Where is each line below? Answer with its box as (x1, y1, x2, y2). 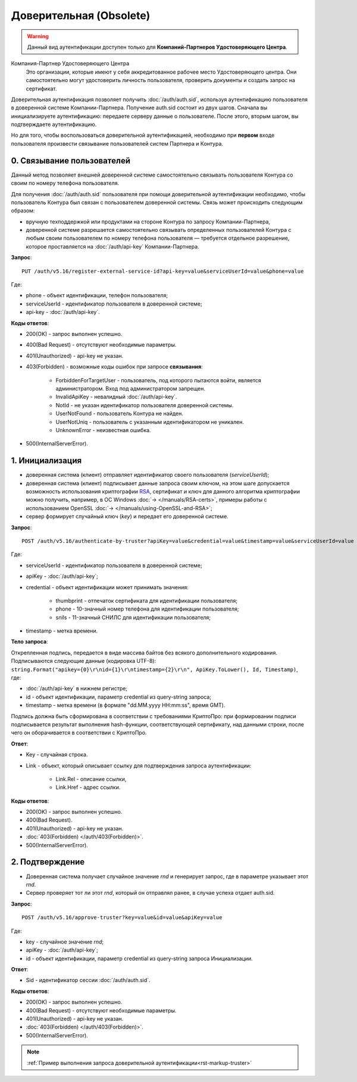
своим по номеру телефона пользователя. (11, 180, 120, 187)
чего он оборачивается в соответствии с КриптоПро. (11, 729, 147, 737)
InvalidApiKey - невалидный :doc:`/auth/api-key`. (55, 393, 177, 401)
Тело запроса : (11, 638, 48, 645)
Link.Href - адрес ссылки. (55, 784, 121, 791)
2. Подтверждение (11, 857, 85, 867)
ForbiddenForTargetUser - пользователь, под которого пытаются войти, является (55, 376, 262, 383)
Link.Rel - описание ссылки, (55, 775, 127, 782)
